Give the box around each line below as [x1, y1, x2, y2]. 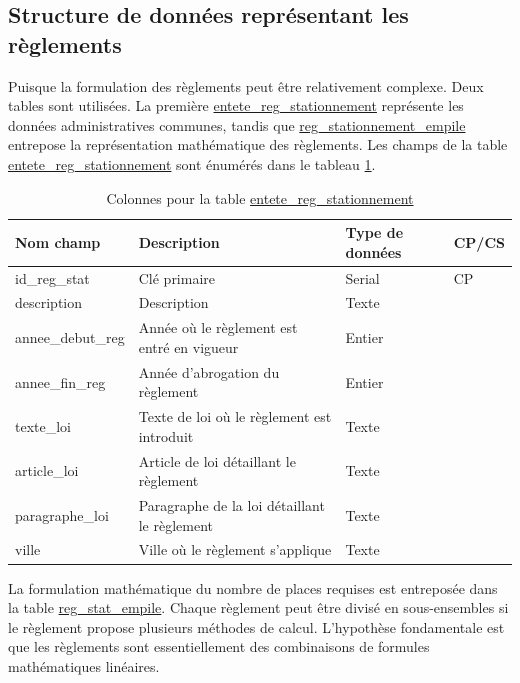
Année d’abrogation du [138, 361, 280, 382]
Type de [345, 222, 404, 243]
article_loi [15, 460, 79, 481]
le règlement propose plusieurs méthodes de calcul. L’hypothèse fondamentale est [8, 616, 505, 637]
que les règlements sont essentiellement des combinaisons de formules [8, 636, 430, 657]
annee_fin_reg [15, 371, 106, 392]
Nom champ [15, 231, 101, 252]
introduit [138, 425, 194, 446]
